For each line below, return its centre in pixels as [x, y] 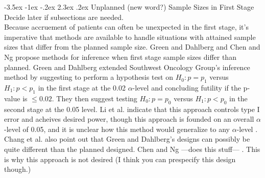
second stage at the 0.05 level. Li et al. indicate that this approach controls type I [132, 109]
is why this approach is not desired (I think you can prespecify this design [120, 159]
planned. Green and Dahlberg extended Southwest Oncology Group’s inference [127, 67]
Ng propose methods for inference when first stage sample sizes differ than [120, 57]
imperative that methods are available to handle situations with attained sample [130, 37]
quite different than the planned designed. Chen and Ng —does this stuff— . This [132, 149]
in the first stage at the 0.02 [82, 87]
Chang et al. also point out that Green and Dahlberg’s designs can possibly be [127, 139]
